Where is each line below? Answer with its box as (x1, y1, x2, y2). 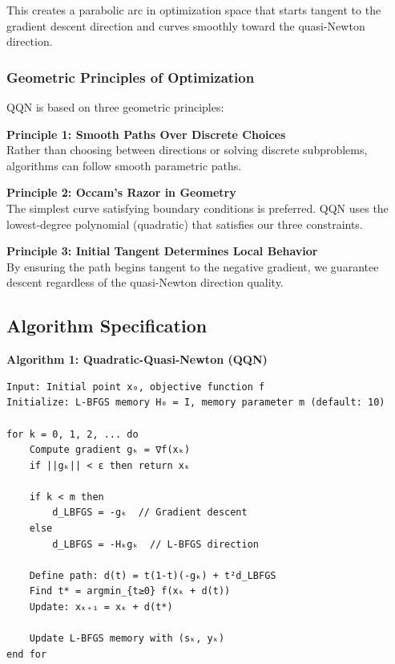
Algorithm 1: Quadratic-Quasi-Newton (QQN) (6, 351, 268, 368)
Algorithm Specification (6, 313, 208, 338)
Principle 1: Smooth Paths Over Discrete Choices (6, 125, 286, 142)
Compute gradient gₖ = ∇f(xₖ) (29, 444, 191, 456)
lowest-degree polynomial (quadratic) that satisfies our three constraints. (6, 215, 363, 232)
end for (6, 648, 47, 660)
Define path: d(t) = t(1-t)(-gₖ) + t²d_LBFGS (29, 569, 276, 581)
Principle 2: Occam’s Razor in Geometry (6, 184, 236, 201)
